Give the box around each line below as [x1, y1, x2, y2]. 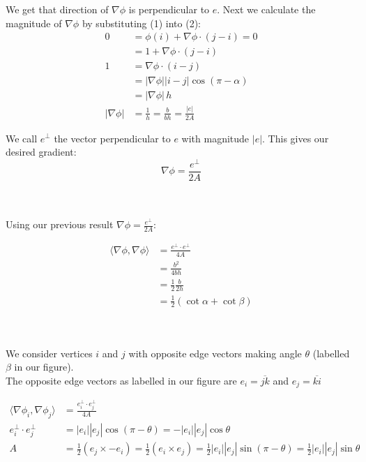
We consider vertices [6, 345, 93, 360]
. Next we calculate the [217, 2, 316, 16]
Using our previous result [6, 217, 114, 232]
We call [6, 131, 38, 145]
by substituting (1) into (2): [82, 15, 201, 30]
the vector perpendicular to [54, 131, 171, 145]
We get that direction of [6, 2, 109, 16]
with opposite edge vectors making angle [128, 345, 302, 360]
